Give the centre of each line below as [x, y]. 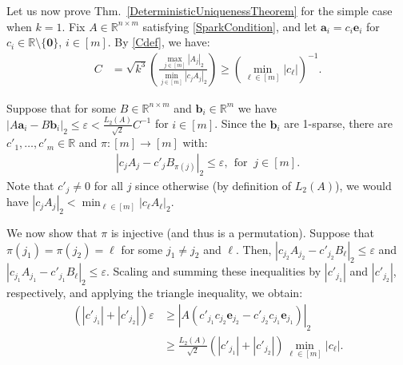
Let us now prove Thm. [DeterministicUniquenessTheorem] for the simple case [200, 10]
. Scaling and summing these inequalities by [213, 271]
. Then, [254, 249]
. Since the [240, 123]
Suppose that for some [62, 107]
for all [108, 185]
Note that [30, 185]
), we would [363, 185]
